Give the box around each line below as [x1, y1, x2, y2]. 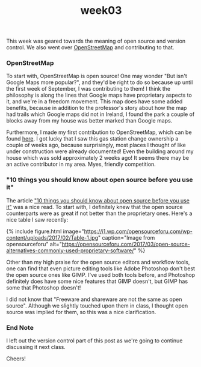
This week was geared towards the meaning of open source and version [6, 37, 186, 45]
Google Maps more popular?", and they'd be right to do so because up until [6, 79, 193, 86]
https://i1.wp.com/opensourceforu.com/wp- [84, 228, 193, 235]
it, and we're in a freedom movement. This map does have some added [6, 98, 183, 105]
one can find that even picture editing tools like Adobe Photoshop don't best [6, 265, 196, 272]
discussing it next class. [6, 344, 66, 351]
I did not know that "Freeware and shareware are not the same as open [6, 296, 182, 303]
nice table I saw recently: [6, 216, 69, 223]
